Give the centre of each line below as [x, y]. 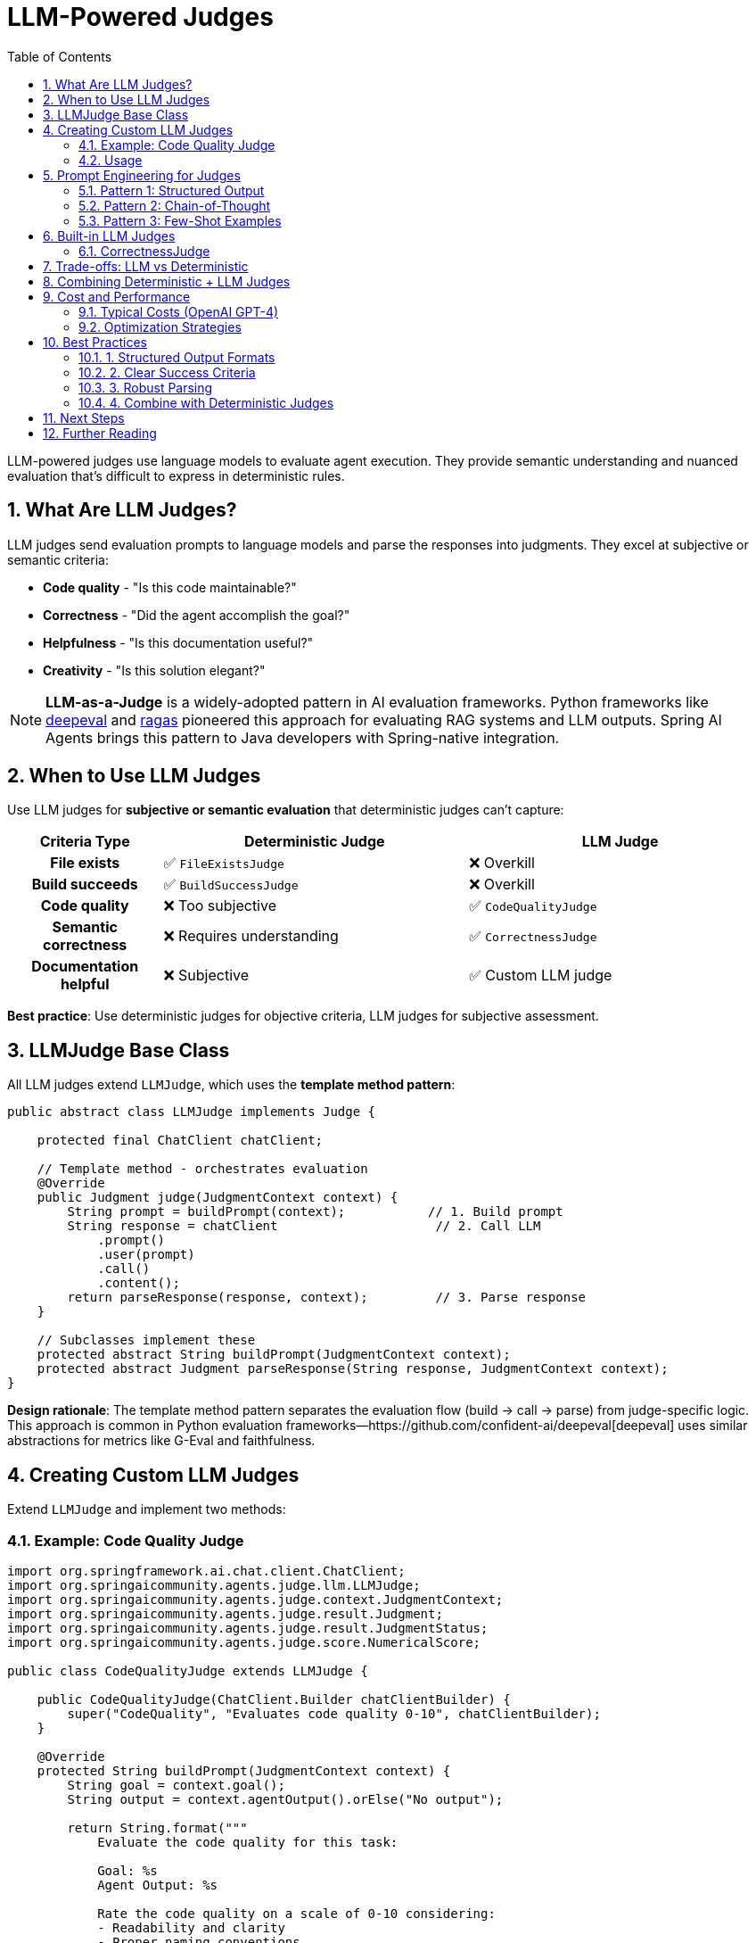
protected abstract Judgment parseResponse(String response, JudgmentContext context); [353, 1369]
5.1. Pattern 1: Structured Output [172, 190]
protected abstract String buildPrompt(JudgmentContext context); [274, 1355]
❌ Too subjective [220, 906]
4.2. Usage [111, 160]
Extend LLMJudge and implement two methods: [147, 1509]
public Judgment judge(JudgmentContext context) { [218, 1198]
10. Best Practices [95, 342]
